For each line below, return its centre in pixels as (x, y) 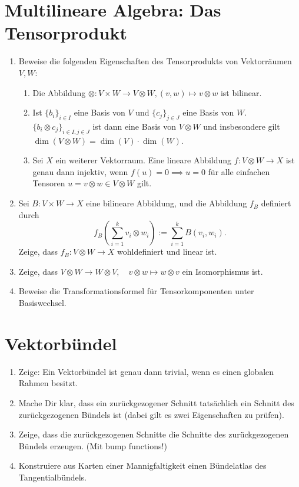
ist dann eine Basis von (134, 126)
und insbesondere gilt (242, 126)
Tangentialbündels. (53, 477)
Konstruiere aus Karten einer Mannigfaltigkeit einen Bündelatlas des (142, 465)
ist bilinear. (241, 92)
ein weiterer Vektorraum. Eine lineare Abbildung (144, 160)
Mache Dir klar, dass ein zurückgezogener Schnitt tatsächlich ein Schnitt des (156, 402)
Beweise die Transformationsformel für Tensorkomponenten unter (136, 291)
